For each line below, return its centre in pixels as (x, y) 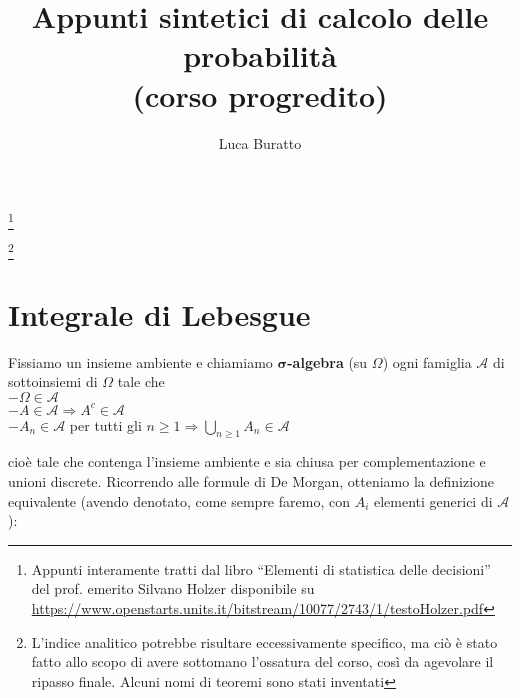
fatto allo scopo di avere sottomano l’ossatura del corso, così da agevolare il (262, 661)
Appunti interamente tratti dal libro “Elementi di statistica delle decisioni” (261, 568)
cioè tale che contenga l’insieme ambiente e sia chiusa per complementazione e (247, 461)
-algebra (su (327, 361)
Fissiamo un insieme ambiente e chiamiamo (140, 361)
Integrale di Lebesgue (159, 313)
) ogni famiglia (427, 361)
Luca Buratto (260, 142)
